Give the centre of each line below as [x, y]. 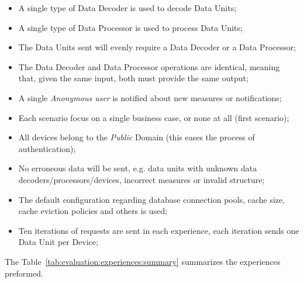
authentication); [47, 148]
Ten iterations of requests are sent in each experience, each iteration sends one [159, 230]
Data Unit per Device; [58, 242]
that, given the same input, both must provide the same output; [133, 78]
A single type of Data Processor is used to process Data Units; [130, 27]
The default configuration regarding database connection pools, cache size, [152, 199]
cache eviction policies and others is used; [93, 211]
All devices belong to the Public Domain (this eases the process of [137, 137]
